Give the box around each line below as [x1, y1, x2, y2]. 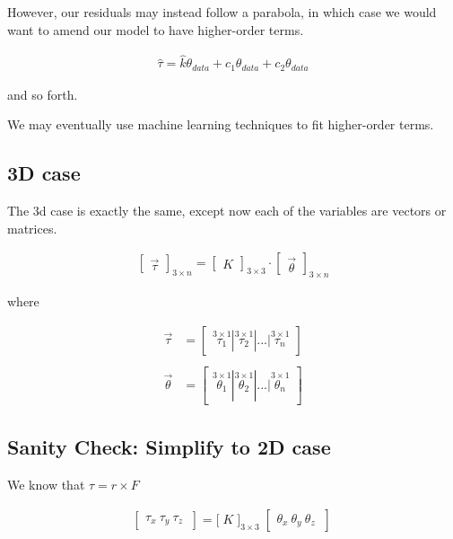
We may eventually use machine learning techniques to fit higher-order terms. [7, 115, 434, 134]
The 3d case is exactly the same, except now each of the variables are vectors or [7, 201, 447, 220]
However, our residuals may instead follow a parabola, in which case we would [7, 3, 437, 21]
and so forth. [7, 84, 78, 103]
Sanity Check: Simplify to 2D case [7, 433, 331, 461]
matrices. [7, 218, 57, 237]
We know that [7, 475, 85, 494]
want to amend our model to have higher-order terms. [7, 20, 304, 39]
